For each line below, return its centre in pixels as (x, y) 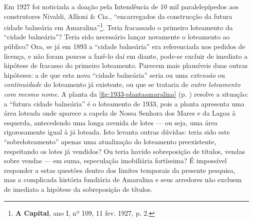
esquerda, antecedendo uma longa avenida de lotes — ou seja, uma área (111, 122)
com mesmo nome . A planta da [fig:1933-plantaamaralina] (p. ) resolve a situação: (126, 94)
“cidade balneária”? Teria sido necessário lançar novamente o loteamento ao (117, 37)
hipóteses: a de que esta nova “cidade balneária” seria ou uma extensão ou (115, 75)
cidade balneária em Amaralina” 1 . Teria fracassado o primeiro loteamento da (118, 26)
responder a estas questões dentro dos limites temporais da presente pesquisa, (120, 170)
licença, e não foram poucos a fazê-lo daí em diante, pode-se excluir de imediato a (126, 56)
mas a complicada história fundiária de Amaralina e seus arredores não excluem (123, 179)
